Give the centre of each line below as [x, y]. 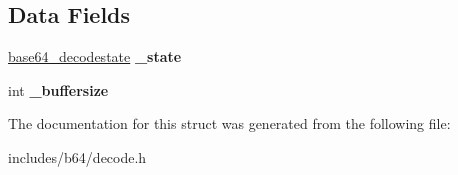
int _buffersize [58, 89]
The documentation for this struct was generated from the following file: [229, 123]
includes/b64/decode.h [77, 156]
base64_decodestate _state [95, 56]
